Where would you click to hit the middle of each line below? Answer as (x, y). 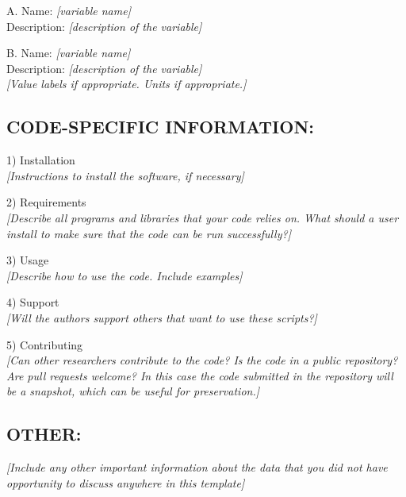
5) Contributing (45, 344)
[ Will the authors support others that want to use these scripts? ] (162, 317)
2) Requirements (46, 202)
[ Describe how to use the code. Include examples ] (124, 275)
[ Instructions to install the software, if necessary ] (125, 175)
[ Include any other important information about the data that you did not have (197, 467)
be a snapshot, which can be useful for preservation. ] (133, 391)
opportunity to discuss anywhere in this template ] (126, 482)
